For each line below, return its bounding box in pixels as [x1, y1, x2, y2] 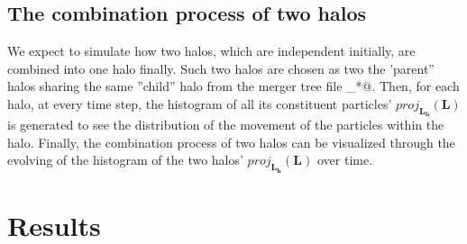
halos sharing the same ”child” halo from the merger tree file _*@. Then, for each [7, 77, 460, 95]
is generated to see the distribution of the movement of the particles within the [7, 115, 444, 134]
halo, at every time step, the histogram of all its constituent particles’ [7, 94, 392, 113]
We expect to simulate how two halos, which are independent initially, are [7, 41, 416, 60]
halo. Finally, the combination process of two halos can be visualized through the [7, 132, 455, 151]
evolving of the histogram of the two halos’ [7, 150, 243, 169]
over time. [316, 150, 373, 169]
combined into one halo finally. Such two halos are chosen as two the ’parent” [7, 59, 435, 77]
